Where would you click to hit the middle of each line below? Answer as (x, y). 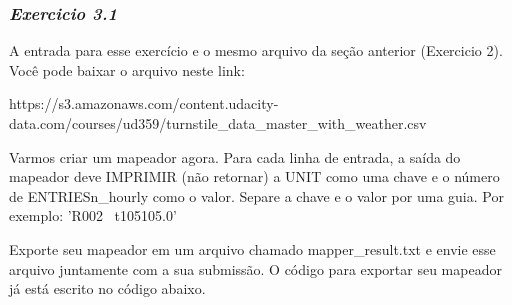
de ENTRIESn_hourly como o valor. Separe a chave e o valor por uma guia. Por (256, 195)
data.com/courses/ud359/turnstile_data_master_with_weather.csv (218, 123)
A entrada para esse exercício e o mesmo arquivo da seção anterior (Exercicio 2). (256, 50)
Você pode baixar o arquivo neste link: (127, 69)
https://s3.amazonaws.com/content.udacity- (144, 103)
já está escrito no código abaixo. (107, 288)
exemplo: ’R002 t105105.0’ (93, 215)
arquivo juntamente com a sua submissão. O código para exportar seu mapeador (255, 268)
